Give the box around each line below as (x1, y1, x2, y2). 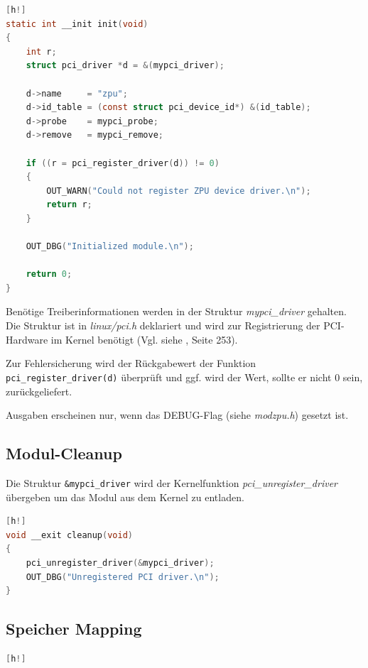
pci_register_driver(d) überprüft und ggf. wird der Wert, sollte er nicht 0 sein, (6, 369, 363, 384)
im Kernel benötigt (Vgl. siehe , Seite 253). (50, 332, 238, 346)
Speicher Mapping (6, 618, 142, 640)
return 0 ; (26, 269, 72, 280)
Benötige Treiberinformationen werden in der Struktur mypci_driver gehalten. (6, 304, 347, 319)
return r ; (46, 199, 92, 210)
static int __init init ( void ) (6, 18, 148, 29)
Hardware (6, 332, 48, 346)
